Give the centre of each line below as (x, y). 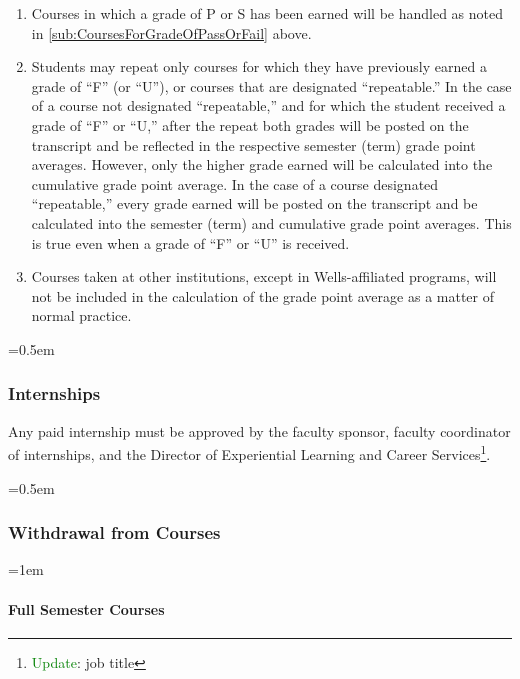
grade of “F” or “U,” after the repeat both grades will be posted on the (250, 124)
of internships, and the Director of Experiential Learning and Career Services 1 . (249, 452)
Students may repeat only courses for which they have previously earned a (259, 66)
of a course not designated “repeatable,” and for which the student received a (268, 105)
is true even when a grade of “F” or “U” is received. (190, 242)
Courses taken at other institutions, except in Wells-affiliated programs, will (264, 276)
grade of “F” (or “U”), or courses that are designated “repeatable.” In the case (271, 85)
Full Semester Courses (86, 608)
